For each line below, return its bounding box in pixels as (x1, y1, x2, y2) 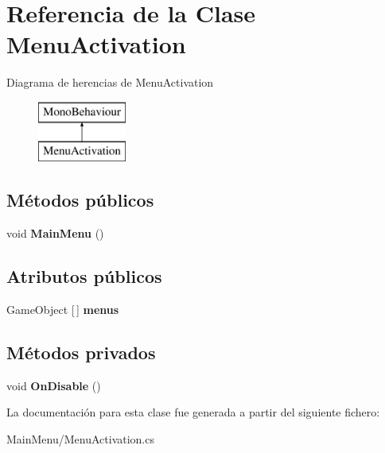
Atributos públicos (6, 264, 162, 288)
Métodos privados (6, 340, 156, 365)
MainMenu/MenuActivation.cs (6, 431, 154, 447)
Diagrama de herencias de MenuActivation (6, 74, 214, 91)
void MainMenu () (6, 225, 104, 242)
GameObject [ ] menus (6, 301, 119, 318)
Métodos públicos (6, 188, 154, 212)
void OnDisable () (6, 377, 101, 393)
